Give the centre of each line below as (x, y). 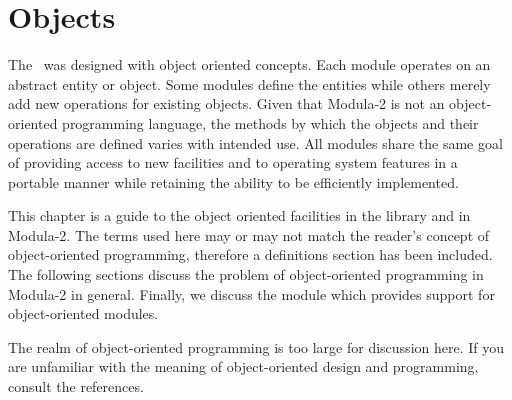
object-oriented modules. (83, 313)
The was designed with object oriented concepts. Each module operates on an (249, 64)
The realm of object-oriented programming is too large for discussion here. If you (256, 346)
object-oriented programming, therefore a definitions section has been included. (250, 254)
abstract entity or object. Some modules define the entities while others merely (249, 83)
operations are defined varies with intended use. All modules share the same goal (255, 142)
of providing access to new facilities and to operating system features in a (233, 162)
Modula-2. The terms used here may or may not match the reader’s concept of (249, 234)
